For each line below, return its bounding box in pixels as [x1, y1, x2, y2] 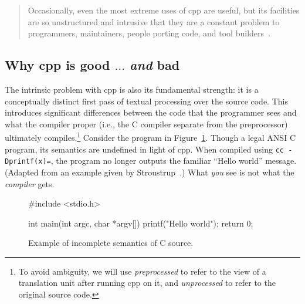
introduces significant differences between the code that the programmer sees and [5, 106, 297, 119]
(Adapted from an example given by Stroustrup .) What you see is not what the [5, 165, 294, 178]
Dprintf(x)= [5, 157, 51, 166]
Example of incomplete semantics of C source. [28, 237, 194, 249]
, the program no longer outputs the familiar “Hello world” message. [50, 154, 297, 167]
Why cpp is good [5, 56, 110, 74]
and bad [130, 56, 180, 74]
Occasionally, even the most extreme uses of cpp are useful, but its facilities [28, 4, 300, 16]
